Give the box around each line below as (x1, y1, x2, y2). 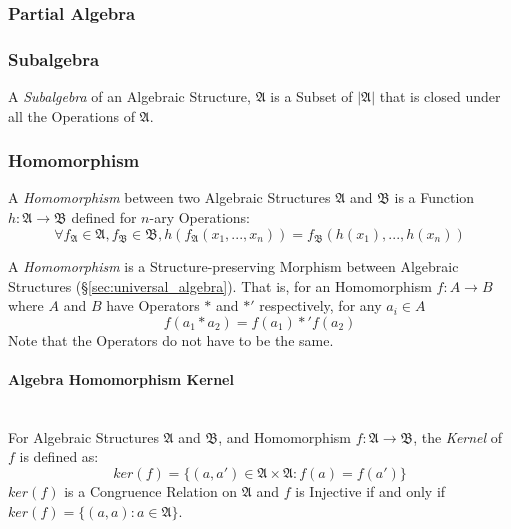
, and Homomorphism (218, 426, 351, 447)
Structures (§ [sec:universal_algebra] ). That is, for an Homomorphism (8, 275, 432, 296)
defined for (71, 207, 137, 228)
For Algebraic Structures (8, 426, 159, 447)
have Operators (106, 295, 200, 316)
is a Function (394, 187, 475, 208)
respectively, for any (259, 295, 382, 316)
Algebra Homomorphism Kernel (8, 369, 234, 390)
